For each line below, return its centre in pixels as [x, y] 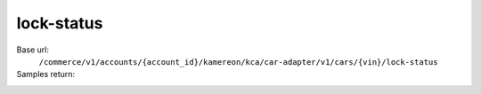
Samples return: [46, 74]
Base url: [33, 50]
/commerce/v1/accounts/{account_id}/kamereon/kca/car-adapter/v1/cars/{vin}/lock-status [238, 62]
